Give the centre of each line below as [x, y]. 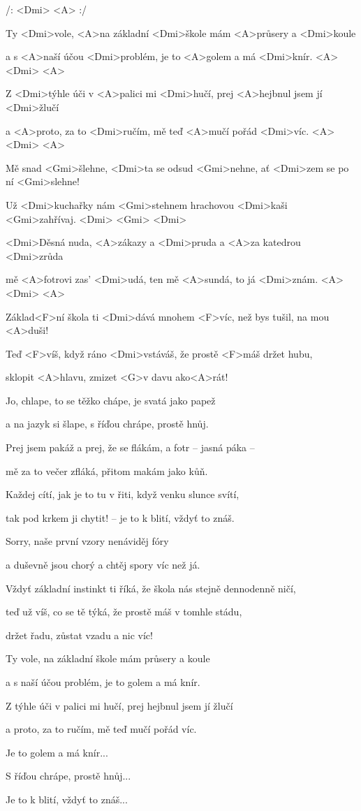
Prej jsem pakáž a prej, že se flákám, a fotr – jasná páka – [130, 447]
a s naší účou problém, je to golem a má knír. [103, 682]
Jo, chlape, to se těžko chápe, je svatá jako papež [111, 400]
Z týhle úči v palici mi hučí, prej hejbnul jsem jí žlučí [119, 705]
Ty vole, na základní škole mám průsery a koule [108, 658]
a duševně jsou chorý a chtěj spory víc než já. [103, 565]
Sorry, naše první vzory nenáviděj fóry [87, 541]
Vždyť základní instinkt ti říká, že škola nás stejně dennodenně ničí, [151, 588]
